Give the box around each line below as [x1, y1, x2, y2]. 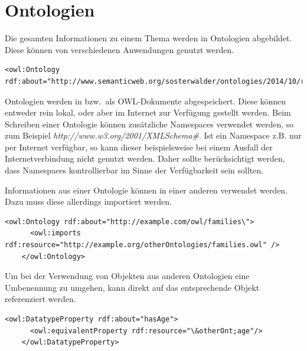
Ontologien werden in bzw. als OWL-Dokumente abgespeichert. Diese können [5, 94, 286, 107]
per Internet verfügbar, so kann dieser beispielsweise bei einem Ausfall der [5, 140, 273, 153]
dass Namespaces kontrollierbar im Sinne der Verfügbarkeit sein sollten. [5, 164, 264, 176]
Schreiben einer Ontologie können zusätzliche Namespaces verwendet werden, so [5, 117, 294, 130]
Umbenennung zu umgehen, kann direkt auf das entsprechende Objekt [5, 281, 260, 293]
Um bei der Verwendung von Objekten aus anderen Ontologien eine [5, 270, 250, 282]
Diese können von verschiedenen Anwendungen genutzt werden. [5, 43, 234, 55]
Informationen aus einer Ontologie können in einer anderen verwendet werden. [5, 183, 288, 196]
